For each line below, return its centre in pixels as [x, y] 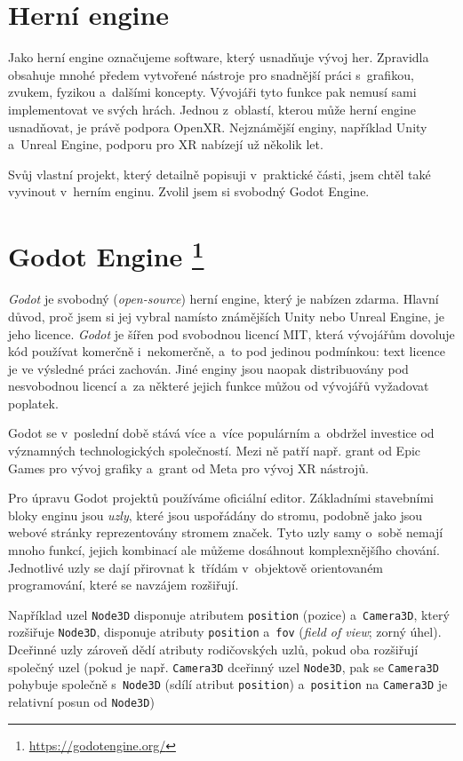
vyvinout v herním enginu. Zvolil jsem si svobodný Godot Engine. [189, 191]
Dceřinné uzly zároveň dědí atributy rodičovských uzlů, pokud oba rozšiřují [213, 650]
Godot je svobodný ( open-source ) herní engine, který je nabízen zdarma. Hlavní [224, 299]
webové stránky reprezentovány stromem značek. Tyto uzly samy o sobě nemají [226, 532]
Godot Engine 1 [106, 254]
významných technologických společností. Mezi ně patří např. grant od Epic [215, 451]
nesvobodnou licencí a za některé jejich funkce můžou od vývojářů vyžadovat [219, 386]
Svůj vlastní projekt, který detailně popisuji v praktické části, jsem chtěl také [220, 174]
